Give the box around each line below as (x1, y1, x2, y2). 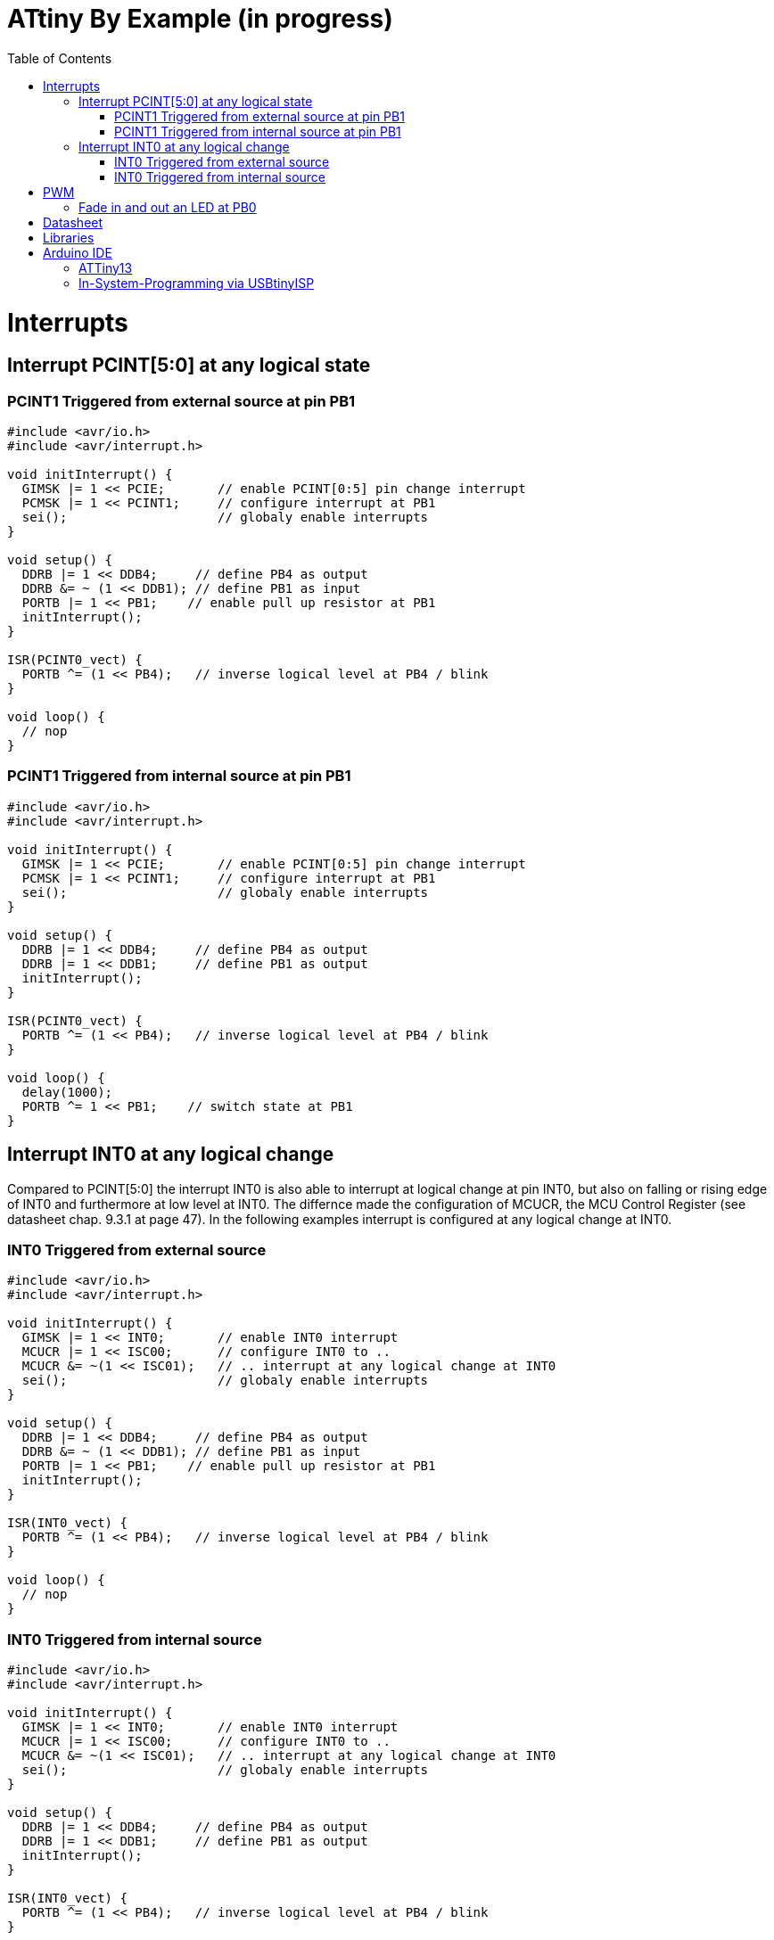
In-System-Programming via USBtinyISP (78, 275, 315, 291)
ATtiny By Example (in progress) (7, 4, 393, 34)
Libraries (43, 229, 95, 245)
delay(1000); (21, 1084, 113, 1099)
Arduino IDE (43, 244, 112, 260)
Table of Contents (7, 50, 112, 66)
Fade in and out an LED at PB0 (78, 199, 257, 215)
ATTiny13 (78, 259, 133, 275)
